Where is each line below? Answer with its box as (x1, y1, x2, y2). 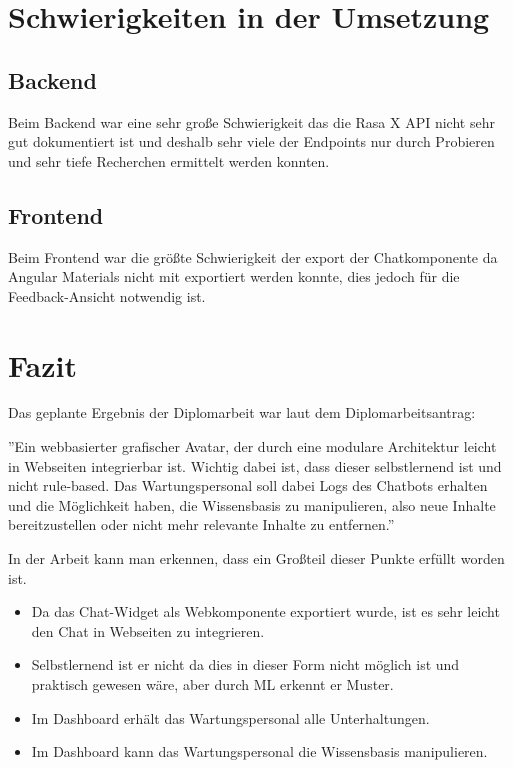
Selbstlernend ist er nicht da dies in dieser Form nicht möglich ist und (31, 654, 460, 675)
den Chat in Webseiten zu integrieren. (31, 620, 265, 641)
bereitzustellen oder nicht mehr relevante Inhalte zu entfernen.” (8, 514, 395, 535)
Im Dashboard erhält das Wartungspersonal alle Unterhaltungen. (31, 707, 430, 728)
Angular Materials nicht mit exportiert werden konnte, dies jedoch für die (8, 266, 460, 287)
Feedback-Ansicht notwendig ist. (8, 285, 206, 306)
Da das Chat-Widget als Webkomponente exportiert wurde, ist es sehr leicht (31, 601, 500, 622)
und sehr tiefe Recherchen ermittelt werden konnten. (8, 150, 330, 171)
